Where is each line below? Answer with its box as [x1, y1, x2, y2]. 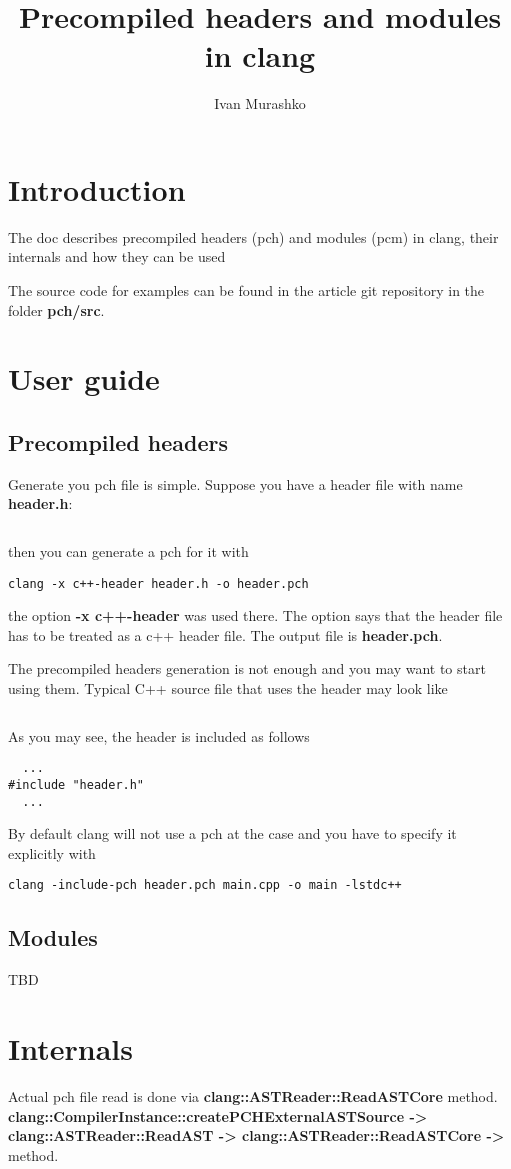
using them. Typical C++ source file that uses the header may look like [8, 678, 448, 699]
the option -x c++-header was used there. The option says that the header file [8, 605, 503, 626]
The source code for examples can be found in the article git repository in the [8, 280, 485, 301]
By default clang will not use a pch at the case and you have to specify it [8, 823, 457, 844]
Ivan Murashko [214, 93, 306, 114]
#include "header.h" [8, 777, 145, 792]
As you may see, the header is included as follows [8, 725, 310, 746]
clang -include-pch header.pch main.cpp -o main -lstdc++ [8, 878, 402, 893]
